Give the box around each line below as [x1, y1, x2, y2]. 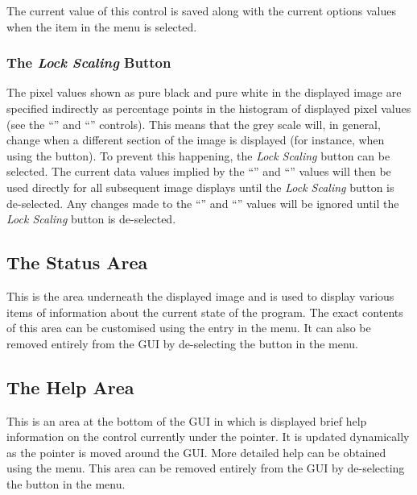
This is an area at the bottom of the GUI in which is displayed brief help [6, 412, 367, 429]
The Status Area [6, 250, 148, 275]
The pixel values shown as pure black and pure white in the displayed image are [6, 84, 402, 101]
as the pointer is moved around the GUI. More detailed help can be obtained [6, 443, 386, 460]
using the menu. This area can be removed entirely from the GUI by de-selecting [6, 460, 405, 476]
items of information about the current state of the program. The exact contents [6, 303, 403, 320]
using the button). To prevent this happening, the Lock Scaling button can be [6, 147, 390, 164]
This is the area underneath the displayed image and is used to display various [6, 287, 394, 304]
